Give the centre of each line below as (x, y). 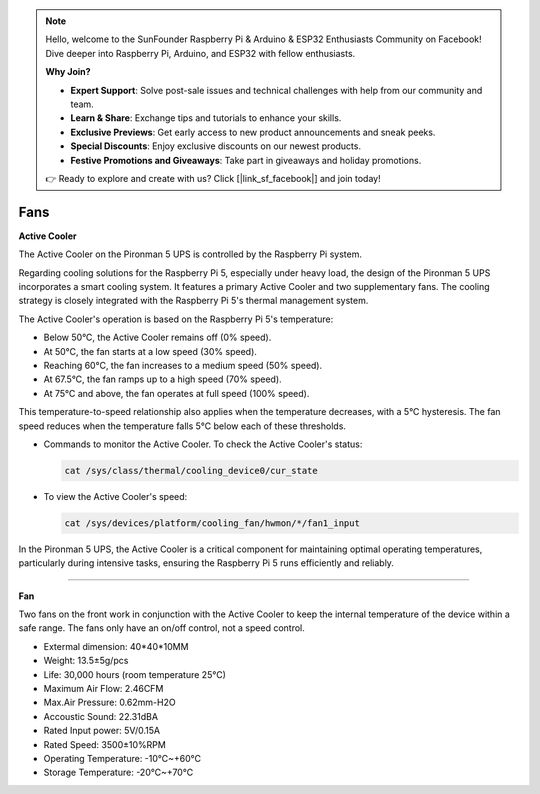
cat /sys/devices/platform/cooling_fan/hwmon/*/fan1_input (212, 523)
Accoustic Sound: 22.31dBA (101, 716)
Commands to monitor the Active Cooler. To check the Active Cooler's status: (203, 444)
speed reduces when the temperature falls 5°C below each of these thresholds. (182, 426)
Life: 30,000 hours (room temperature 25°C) (135, 674)
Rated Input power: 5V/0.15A (101, 731)
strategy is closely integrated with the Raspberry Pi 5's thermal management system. (193, 301)
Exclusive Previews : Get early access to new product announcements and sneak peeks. (253, 132)
